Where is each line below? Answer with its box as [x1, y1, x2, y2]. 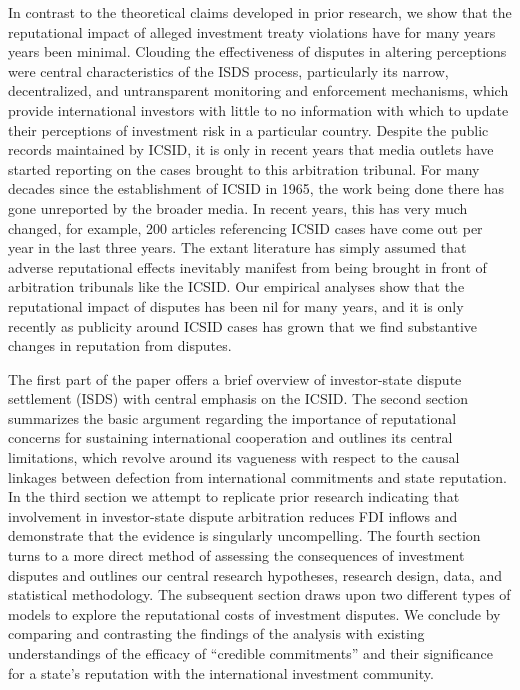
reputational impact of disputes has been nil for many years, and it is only [8, 295, 464, 316]
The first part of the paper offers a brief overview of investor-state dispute [8, 368, 462, 389]
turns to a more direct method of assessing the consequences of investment [8, 545, 465, 566]
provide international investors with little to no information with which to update [8, 99, 509, 120]
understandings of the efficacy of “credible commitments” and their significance [8, 643, 493, 663]
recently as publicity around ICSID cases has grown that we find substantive [8, 315, 477, 336]
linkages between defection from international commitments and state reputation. [8, 466, 507, 487]
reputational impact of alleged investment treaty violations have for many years [8, 21, 496, 42]
